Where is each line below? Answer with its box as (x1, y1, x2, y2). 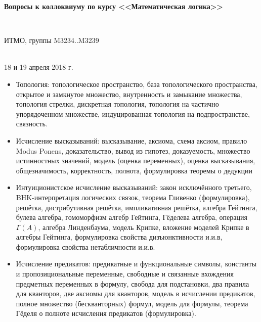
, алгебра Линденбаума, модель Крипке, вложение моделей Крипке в (38, 221, 249, 232)
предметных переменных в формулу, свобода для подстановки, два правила (16, 278, 249, 289)
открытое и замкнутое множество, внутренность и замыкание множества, (16, 88, 242, 99)
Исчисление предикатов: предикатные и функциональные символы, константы (16, 258, 257, 269)
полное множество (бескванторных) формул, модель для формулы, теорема (16, 298, 248, 308)
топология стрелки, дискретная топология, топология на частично (16, 99, 219, 109)
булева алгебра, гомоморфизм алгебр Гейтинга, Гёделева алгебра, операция (16, 212, 247, 222)
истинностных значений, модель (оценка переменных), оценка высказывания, (16, 155, 255, 166)
